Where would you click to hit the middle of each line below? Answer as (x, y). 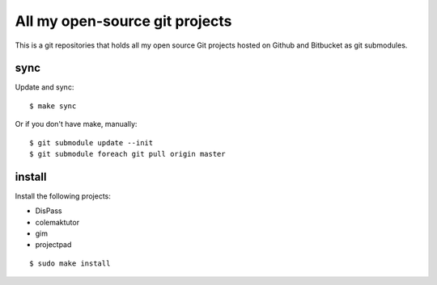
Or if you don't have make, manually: (76, 124)
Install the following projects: (63, 196)
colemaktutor (57, 222)
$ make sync (53, 106)
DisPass (49, 211)
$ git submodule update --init (91, 142)
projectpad (53, 245)
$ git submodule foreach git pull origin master (127, 154)
